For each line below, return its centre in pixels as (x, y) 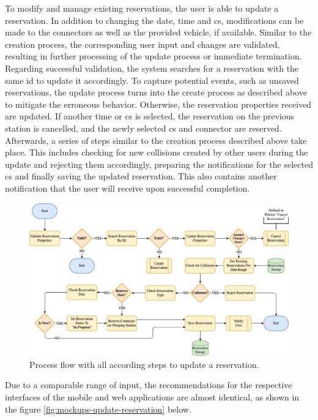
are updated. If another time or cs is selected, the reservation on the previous (150, 116)
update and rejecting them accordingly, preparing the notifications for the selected (159, 164)
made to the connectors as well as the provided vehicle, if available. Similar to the (158, 32)
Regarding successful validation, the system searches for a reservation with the (152, 68)
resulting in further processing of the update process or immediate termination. (153, 56)
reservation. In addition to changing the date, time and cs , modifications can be (154, 20)
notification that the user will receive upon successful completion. (128, 188)
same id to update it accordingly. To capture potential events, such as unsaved (152, 80)
